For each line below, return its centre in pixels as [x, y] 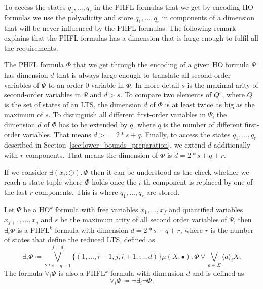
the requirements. [31, 47]
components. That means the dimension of [92, 154]
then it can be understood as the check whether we [170, 172]
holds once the [114, 182]
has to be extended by [93, 124]
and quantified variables [206, 209]
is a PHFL [33, 229]
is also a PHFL [82, 273]
